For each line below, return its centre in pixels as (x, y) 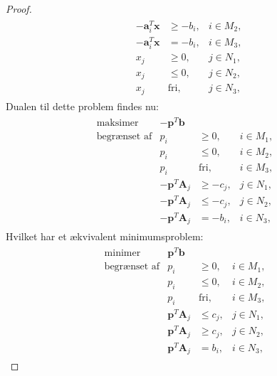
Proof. (19, 9)
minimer (122, 253)
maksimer (117, 123)
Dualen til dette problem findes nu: (82, 106)
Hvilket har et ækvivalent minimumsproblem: (105, 236)
